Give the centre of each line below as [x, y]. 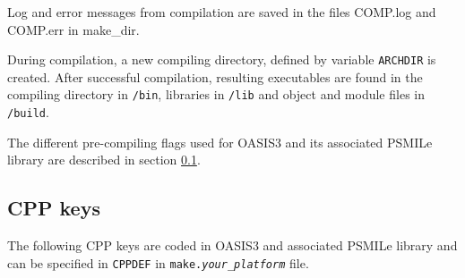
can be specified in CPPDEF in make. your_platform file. [158, 262]
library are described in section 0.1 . [104, 160]
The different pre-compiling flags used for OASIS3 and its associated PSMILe [220, 142]
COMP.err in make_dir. [73, 29]
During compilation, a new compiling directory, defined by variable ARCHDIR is [222, 59]
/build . [28, 112]
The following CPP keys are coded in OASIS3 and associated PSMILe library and [232, 245]
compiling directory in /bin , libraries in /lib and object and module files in [216, 94]
